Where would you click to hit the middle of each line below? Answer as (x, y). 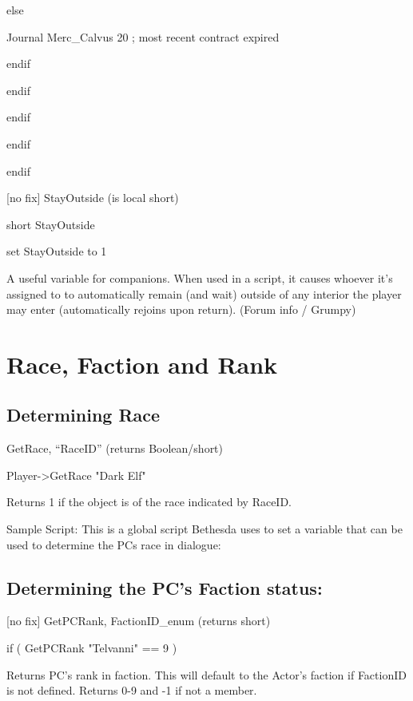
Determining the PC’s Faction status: (165, 587)
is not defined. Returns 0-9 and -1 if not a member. (132, 690)
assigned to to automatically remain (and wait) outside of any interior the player (204, 293)
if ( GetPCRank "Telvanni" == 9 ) (92, 648)
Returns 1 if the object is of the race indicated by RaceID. (149, 502)
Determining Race (83, 415)
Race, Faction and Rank (142, 364)
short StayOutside (51, 224)
